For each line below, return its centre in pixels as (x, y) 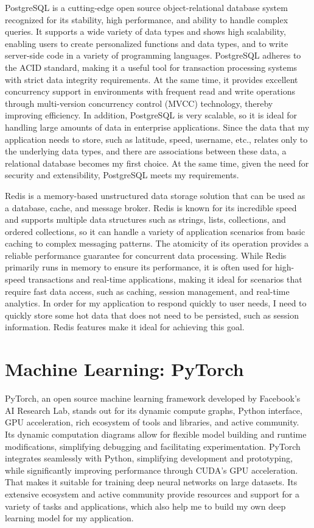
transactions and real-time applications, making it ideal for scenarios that (165, 279)
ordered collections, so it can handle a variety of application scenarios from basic (155, 231)
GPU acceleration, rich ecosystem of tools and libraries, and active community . (152, 422)
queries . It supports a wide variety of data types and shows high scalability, (145, 31)
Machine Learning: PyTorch (124, 369)
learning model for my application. (69, 518)
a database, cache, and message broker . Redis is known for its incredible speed (151, 207)
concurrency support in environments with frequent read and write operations (150, 91)
